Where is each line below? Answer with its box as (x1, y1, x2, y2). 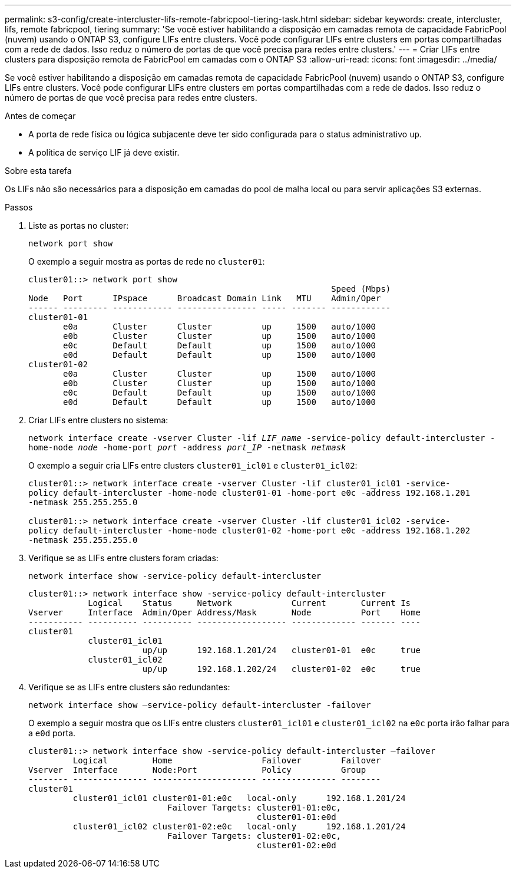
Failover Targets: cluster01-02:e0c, (167, 831, 342, 841)
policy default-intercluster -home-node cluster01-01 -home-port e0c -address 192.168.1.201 (28, 488, 471, 498)
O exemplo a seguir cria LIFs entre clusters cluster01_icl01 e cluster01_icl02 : (28, 460, 358, 470)
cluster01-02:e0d (256, 841, 336, 850)
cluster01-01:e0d (256, 812, 336, 822)
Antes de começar (5, 111, 76, 121)
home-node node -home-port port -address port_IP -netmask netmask (28, 443, 346, 452)
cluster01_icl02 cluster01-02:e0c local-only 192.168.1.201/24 (72, 822, 406, 831)
